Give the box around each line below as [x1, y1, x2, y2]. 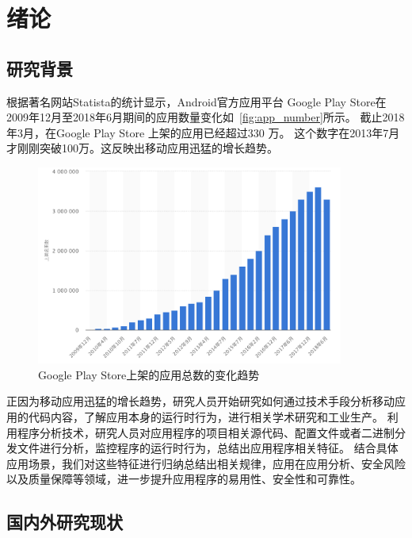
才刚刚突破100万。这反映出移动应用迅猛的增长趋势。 [6, 140, 278, 156]
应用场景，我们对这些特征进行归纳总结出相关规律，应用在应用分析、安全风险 [6, 455, 406, 471]
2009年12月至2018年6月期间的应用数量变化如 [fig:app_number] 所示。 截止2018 [6, 109, 405, 125]
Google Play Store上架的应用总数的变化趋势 [38, 366, 260, 382]
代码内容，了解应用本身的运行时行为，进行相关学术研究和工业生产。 [28, 409, 383, 425]
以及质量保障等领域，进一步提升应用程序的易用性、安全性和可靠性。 [6, 471, 361, 487]
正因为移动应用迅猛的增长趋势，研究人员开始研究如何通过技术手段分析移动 [6, 393, 395, 409]
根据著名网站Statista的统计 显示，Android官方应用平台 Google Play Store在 [6, 93, 387, 110]
